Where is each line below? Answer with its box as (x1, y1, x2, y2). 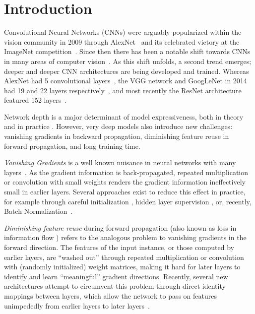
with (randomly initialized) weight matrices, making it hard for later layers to (4, 261, 241, 272)
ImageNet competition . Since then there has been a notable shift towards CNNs (4, 46, 251, 57)
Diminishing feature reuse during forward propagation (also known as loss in (4, 222, 237, 233)
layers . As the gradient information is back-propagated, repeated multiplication (4, 167, 249, 177)
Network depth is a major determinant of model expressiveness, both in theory (4, 111, 244, 122)
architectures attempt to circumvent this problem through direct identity (4, 281, 226, 291)
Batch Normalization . (4, 206, 73, 216)
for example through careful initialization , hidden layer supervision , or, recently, (4, 196, 252, 206)
